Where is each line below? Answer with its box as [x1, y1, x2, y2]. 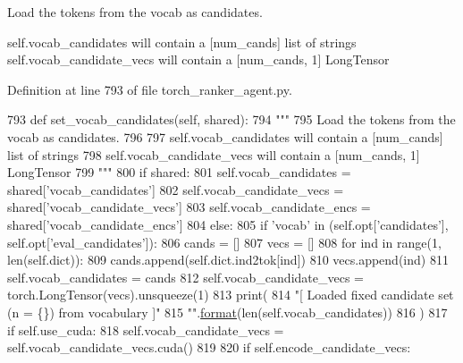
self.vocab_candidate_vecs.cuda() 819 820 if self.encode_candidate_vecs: [7, 338, 411, 357]
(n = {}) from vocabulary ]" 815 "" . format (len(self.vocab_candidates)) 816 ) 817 [7, 302, 448, 321]
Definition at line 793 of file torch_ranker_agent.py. [7, 80, 292, 98]
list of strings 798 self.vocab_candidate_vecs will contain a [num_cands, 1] [7, 145, 420, 164]
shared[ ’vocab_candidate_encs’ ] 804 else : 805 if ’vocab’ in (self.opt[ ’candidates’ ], [7, 215, 449, 233]
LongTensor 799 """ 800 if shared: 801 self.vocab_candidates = [7, 163, 351, 181]
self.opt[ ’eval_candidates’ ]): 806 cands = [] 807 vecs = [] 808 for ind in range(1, [7, 232, 442, 251]
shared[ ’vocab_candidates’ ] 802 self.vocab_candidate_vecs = [7, 180, 344, 198]
